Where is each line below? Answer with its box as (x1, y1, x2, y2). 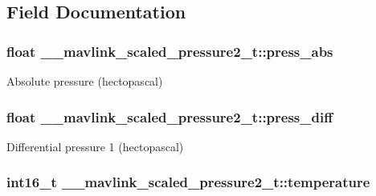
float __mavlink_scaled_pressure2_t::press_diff (6, 106, 333, 126)
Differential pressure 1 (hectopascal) (6, 138, 184, 154)
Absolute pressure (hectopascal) (6, 73, 163, 89)
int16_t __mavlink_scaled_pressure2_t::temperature (6, 172, 370, 192)
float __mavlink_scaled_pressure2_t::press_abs (6, 41, 333, 61)
